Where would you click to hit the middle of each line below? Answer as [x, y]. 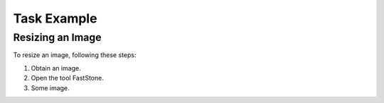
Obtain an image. [56, 68]
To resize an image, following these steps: [75, 55]
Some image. [50, 87]
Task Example [55, 18]
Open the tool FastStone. [68, 78]
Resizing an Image [58, 37]
